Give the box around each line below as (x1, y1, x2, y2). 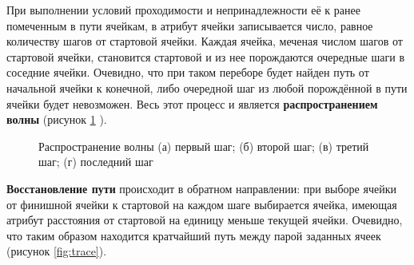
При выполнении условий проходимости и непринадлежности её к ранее (6, 2, 360, 18)
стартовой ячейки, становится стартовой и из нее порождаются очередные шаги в (6, 48, 404, 65)
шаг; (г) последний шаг (38, 153, 153, 170)
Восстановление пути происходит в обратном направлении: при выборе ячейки (6, 180, 396, 196)
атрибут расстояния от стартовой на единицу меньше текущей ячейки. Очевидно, (6, 212, 403, 228)
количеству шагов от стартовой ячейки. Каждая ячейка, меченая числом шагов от (6, 33, 403, 49)
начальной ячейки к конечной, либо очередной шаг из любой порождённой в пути (6, 79, 408, 96)
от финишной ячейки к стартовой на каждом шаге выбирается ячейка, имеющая (6, 196, 397, 212)
